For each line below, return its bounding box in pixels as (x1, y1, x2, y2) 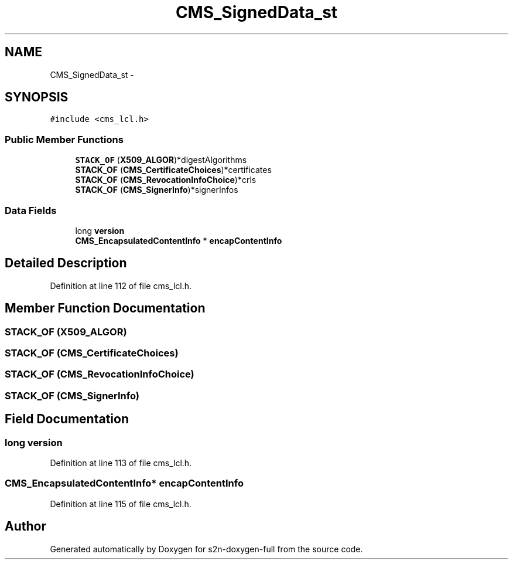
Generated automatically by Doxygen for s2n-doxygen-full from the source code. (50, 543, 363, 554)
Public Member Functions (5, 133, 124, 145)
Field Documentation (5, 412, 129, 427)
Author (5, 519, 46, 534)
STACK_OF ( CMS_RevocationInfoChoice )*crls (75, 175, 256, 185)
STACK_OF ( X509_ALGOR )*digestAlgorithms (75, 155, 247, 165)
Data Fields (5, 204, 57, 216)
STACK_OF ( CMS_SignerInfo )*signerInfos (75, 185, 238, 195)
